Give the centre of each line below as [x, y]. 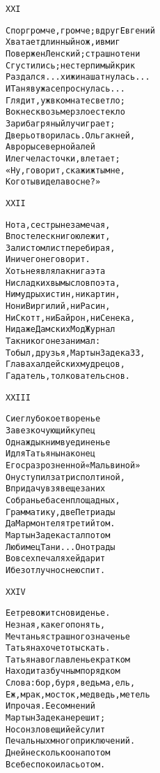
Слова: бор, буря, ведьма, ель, [71, 683]
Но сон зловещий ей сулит [56, 729]
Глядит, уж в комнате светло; [65, 100]
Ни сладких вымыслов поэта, [63, 283]
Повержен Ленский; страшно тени [73, 53]
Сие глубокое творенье [53, 419]
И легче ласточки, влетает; [63, 158]
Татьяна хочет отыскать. [58, 648]
